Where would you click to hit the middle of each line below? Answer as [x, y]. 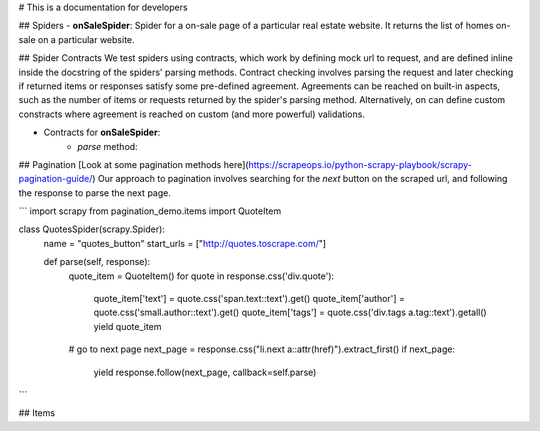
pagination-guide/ [55, 179]
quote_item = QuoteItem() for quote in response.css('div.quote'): [201, 276]
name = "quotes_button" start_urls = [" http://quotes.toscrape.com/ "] [185, 243]
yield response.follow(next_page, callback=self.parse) [205, 372]
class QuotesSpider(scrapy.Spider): [91, 229]
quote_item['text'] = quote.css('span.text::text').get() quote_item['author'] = [249, 299]
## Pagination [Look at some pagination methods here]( [133, 164]
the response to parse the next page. [95, 192]
